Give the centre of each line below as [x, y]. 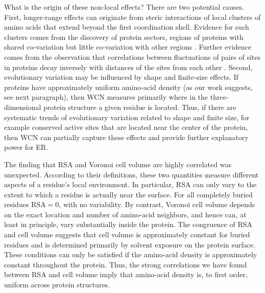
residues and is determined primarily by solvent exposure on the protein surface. [130, 244]
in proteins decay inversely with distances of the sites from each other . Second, [128, 67]
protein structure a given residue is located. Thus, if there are [140, 107]
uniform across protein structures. [57, 285]
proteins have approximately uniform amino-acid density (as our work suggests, [128, 87]
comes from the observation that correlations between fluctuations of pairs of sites [132, 57]
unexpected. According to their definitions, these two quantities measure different [131, 174]
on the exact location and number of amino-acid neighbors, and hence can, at [125, 214]
